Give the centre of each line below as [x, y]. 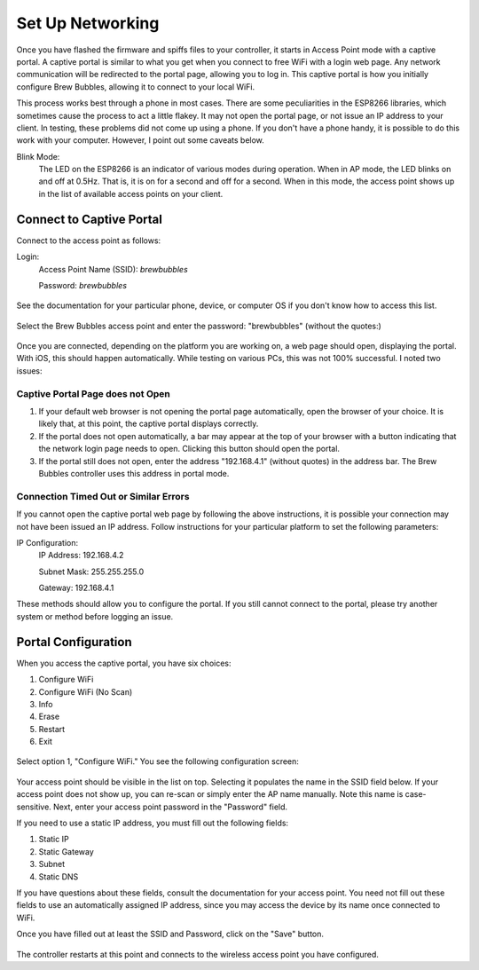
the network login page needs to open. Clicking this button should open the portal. [189, 449]
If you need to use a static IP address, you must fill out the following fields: [152, 823]
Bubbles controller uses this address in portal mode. [134, 473]
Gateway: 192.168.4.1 [76, 588]
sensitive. [34, 807]
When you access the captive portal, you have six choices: [124, 663]
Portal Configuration [74, 642]
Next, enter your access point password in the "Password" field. [171, 807]
